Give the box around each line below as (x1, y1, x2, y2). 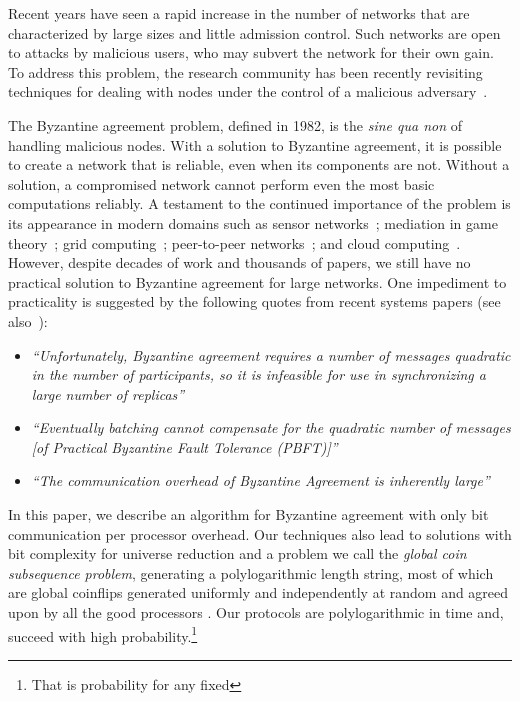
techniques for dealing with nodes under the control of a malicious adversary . (8, 81, 488, 102)
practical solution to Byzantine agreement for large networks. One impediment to (8, 271, 507, 292)
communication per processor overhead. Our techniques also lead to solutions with (8, 523, 512, 544)
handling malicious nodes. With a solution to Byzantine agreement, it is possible (8, 134, 502, 155)
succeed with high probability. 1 (8, 622, 198, 646)
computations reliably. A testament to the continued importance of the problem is (8, 193, 511, 214)
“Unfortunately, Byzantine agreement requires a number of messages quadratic (31, 344, 511, 365)
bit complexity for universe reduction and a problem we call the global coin (8, 543, 467, 564)
